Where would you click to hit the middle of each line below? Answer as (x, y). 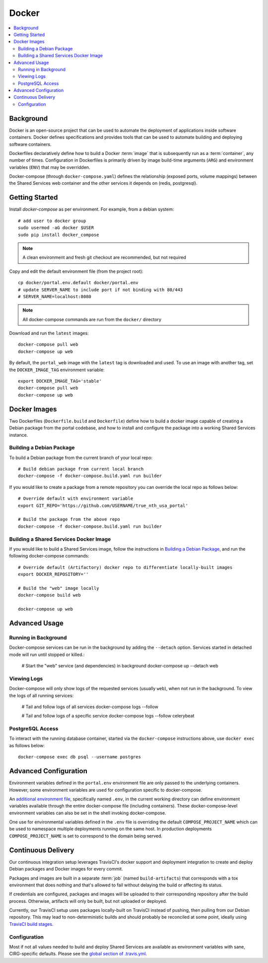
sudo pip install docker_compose (59, 235)
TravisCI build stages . (31, 924)
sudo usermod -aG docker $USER (56, 228)
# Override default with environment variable (76, 499)
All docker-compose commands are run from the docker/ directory (92, 319)
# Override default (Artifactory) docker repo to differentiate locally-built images (125, 567)
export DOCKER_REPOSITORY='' (53, 574)
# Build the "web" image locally (59, 588)
